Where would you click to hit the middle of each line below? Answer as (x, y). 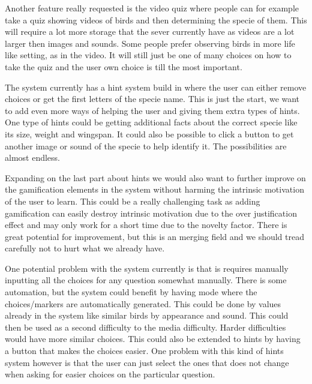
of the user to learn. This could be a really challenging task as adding (133, 201)
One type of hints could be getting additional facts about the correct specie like (151, 122)
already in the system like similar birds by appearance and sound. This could (147, 315)
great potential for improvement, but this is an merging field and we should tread (154, 236)
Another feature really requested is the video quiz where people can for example (152, 8)
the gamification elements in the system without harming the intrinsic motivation (154, 189)
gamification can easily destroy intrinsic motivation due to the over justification (151, 213)
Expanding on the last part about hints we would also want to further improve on (155, 177)
